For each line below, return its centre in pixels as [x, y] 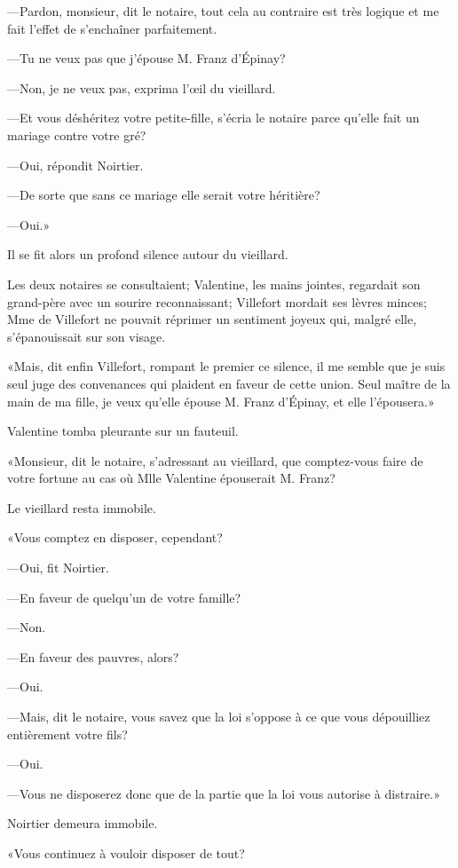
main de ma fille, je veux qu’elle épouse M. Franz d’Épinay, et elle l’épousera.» [221, 401]
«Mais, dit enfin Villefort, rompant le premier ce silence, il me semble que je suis [226, 366]
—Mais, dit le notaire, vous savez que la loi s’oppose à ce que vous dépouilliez [219, 717]
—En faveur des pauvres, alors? [93, 656]
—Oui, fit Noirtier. [58, 568]
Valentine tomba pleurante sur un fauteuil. [123, 431]
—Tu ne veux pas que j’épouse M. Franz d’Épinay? [146, 58]
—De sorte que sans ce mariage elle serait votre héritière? [164, 195]
